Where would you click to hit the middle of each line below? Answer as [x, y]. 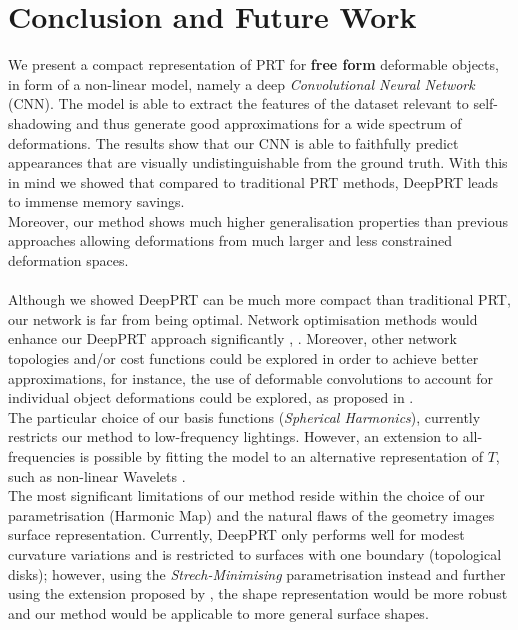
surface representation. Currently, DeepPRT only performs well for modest [236, 534]
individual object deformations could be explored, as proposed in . [211, 397]
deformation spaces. [68, 260]
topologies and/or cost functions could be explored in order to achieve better [243, 358]
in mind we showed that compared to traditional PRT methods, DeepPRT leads [253, 181]
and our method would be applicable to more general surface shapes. [218, 612]
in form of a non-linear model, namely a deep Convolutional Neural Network [241, 83]
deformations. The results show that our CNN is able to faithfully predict [233, 142]
